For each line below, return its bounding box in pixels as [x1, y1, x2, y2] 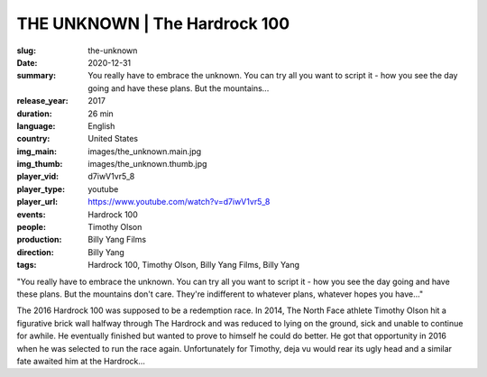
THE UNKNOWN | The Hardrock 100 [16, 14, 290, 33]
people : [16, 222, 47, 233]
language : [16, 120, 56, 131]
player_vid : [16, 171, 59, 182]
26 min [87, 108, 115, 119]
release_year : [16, 96, 69, 106]
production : [16, 234, 62, 245]
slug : [16, 45, 36, 56]
